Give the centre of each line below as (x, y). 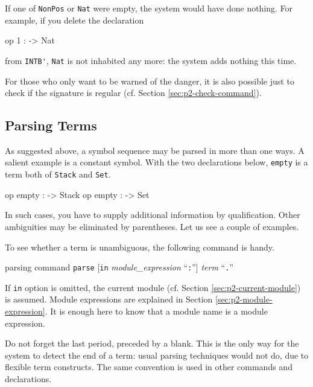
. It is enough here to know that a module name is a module (156, 311)
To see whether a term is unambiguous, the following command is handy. (140, 247)
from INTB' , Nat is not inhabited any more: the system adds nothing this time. (151, 60)
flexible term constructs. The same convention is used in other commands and (149, 367)
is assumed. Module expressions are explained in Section (109, 299)
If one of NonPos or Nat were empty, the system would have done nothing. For (149, 8)
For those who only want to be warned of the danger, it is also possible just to (150, 81)
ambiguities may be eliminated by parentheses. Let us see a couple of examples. (152, 226)
